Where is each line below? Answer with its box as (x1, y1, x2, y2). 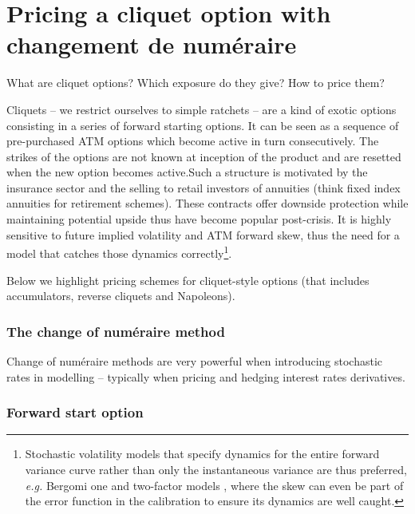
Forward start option (6, 402, 144, 422)
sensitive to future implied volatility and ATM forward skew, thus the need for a (6, 226, 400, 243)
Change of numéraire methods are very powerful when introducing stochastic (6, 352, 383, 369)
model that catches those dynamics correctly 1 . (6, 243, 232, 261)
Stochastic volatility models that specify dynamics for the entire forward (25, 445, 380, 462)
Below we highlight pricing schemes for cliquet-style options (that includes (6, 271, 370, 288)
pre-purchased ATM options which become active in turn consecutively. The (6, 132, 379, 149)
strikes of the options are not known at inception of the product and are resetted (6, 148, 401, 164)
